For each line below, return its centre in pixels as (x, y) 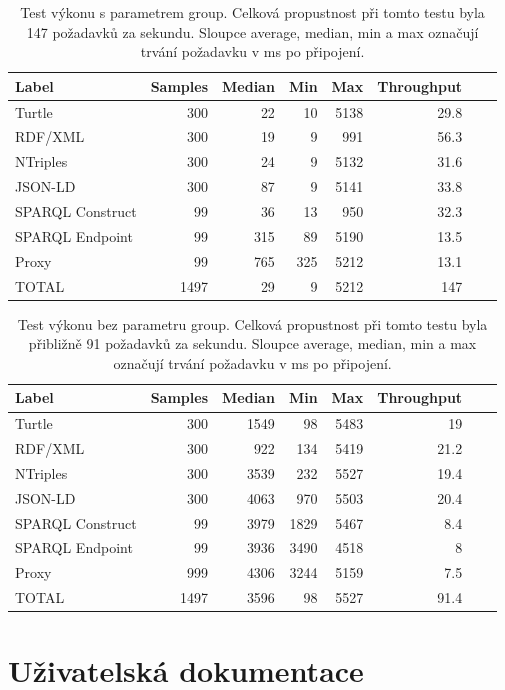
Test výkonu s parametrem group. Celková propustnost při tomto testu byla (252, 12)
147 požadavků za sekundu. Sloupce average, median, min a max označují (252, 31)
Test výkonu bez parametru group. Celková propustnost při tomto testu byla (252, 323)
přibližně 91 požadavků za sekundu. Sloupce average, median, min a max (252, 343)
